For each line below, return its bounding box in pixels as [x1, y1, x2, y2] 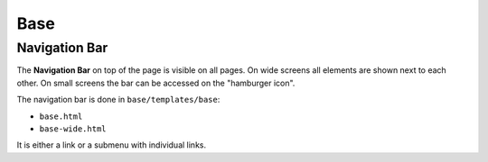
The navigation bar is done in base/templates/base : [16, 94, 221, 105]
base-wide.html [39, 123, 108, 134]
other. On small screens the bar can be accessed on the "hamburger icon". [16, 77, 296, 88]
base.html [39, 111, 83, 121]
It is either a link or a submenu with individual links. [16, 139, 207, 150]
